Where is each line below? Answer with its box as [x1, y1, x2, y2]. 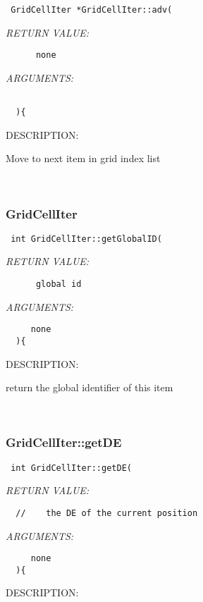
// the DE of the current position [16, 508, 198, 518]
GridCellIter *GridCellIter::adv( [11, 5, 173, 15]
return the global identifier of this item [6, 380, 173, 395]
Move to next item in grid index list [6, 151, 161, 166]
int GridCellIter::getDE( [11, 462, 132, 473]
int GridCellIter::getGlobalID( [11, 233, 162, 244]
